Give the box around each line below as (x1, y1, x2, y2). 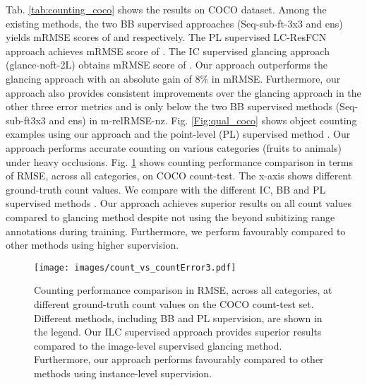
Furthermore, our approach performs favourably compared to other (34, 352, 324, 367)
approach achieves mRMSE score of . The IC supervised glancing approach (6, 43, 330, 58)
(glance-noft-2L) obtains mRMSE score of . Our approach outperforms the (6, 57, 328, 72)
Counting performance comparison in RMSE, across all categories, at (34, 283, 332, 297)
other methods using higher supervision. (6, 237, 179, 252)
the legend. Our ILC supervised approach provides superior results (34, 324, 322, 339)
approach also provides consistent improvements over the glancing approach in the (6, 85, 361, 100)
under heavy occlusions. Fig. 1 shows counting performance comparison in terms (6, 154, 354, 169)
